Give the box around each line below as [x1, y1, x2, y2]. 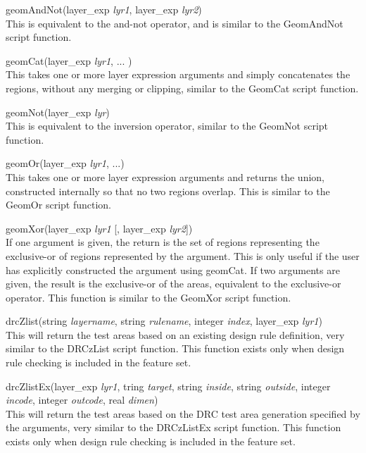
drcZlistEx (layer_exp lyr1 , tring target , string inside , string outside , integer [6, 378, 331, 393]
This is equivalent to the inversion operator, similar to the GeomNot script [6, 118, 329, 133]
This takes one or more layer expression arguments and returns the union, [6, 169, 324, 184]
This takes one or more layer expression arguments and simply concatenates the [6, 67, 351, 82]
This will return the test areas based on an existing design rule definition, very [6, 327, 345, 342]
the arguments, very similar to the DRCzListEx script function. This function [6, 420, 341, 435]
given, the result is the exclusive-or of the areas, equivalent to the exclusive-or [6, 276, 341, 291]
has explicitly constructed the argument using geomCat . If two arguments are [6, 262, 340, 277]
